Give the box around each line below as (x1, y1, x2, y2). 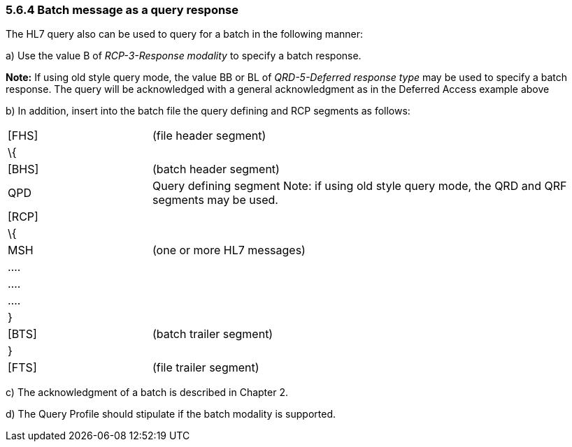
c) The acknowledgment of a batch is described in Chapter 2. (6, 386, 288, 399)
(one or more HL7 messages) (152, 243, 306, 258)
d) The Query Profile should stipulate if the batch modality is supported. (6, 408, 336, 420)
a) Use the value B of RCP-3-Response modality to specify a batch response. (6, 50, 362, 62)
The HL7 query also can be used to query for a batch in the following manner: (6, 28, 363, 41)
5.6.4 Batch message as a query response (6, 3, 239, 17)
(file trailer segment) (152, 360, 259, 375)
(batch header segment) (152, 162, 280, 177)
